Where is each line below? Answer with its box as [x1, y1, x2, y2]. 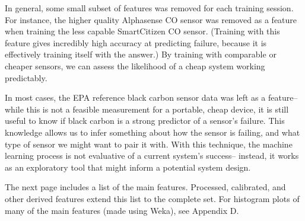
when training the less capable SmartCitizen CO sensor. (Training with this [5, 25, 280, 37]
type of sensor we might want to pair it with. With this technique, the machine [5, 137, 293, 150]
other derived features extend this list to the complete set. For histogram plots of [5, 192, 300, 204]
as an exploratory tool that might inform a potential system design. [5, 161, 251, 173]
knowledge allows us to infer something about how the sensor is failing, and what [5, 126, 300, 138]
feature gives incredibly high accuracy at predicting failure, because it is [5, 36, 267, 49]
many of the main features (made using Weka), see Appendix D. [5, 204, 239, 216]
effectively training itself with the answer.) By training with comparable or [5, 48, 277, 60]
